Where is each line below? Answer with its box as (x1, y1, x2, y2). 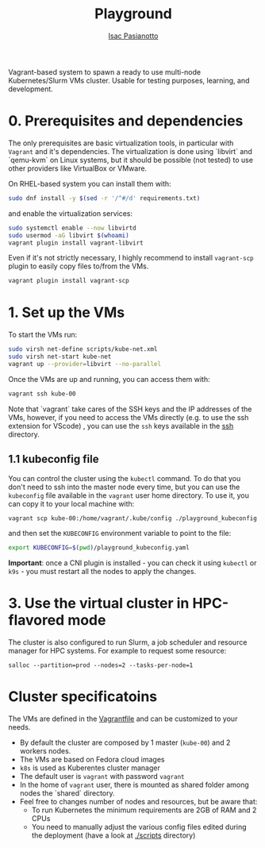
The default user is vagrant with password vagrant (19, 772, 185, 781)
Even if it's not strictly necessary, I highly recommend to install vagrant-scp (8, 253, 254, 263)
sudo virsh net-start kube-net (8, 353, 112, 361)
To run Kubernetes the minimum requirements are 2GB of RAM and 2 (31, 805, 257, 815)
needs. (8, 723, 31, 732)
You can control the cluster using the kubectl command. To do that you (8, 473, 241, 483)
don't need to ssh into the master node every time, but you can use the (8, 482, 240, 491)
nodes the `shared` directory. (19, 788, 115, 798)
